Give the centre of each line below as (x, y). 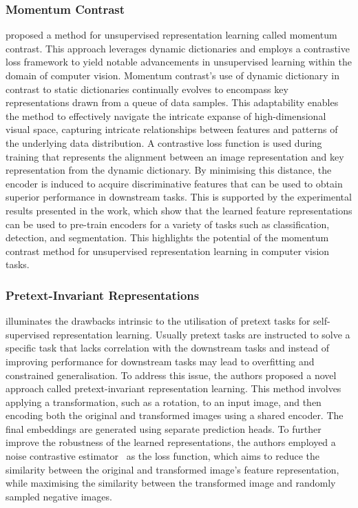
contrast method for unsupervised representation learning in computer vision (168, 251)
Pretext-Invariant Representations (103, 295)
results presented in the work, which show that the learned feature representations (179, 210)
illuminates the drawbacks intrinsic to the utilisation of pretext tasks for (158, 321)
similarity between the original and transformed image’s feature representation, (172, 469)
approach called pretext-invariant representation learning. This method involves (173, 388)
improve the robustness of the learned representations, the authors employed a (171, 442)
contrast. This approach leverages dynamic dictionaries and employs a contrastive (178, 48)
